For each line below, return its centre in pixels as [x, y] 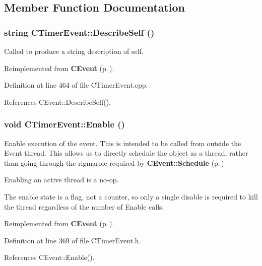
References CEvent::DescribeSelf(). [57, 102]
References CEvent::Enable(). [49, 257]
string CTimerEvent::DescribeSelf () [79, 32]
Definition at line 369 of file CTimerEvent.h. [73, 240]
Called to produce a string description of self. [74, 51]
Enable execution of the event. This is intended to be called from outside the [123, 143]
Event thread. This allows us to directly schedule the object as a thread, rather [126, 153]
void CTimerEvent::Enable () [64, 124]
